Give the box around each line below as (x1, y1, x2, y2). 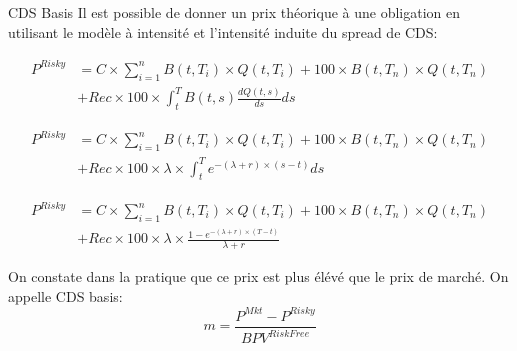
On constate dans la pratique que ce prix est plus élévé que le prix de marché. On (8, 266, 509, 287)
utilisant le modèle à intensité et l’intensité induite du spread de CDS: (8, 21, 438, 42)
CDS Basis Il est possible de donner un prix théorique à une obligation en (8, 2, 461, 22)
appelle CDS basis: (8, 285, 123, 306)
